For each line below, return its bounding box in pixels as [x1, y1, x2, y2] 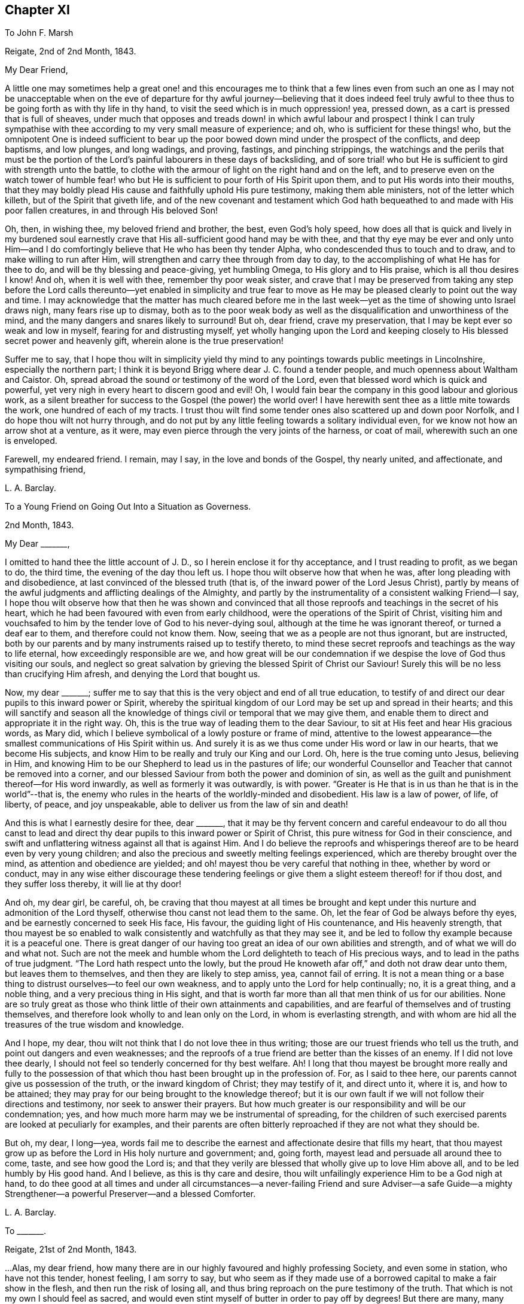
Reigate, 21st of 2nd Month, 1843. [5, 1244, 137, 1255]
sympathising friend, [5, 464, 86, 475]
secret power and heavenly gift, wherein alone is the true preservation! [5, 336, 284, 346]
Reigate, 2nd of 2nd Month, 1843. [5, 46, 136, 57]
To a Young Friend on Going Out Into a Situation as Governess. [5, 501, 251, 512]
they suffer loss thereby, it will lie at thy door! [5, 879, 182, 889]
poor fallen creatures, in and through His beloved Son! [5, 205, 218, 216]
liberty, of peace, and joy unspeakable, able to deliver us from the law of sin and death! [5, 799, 348, 810]
